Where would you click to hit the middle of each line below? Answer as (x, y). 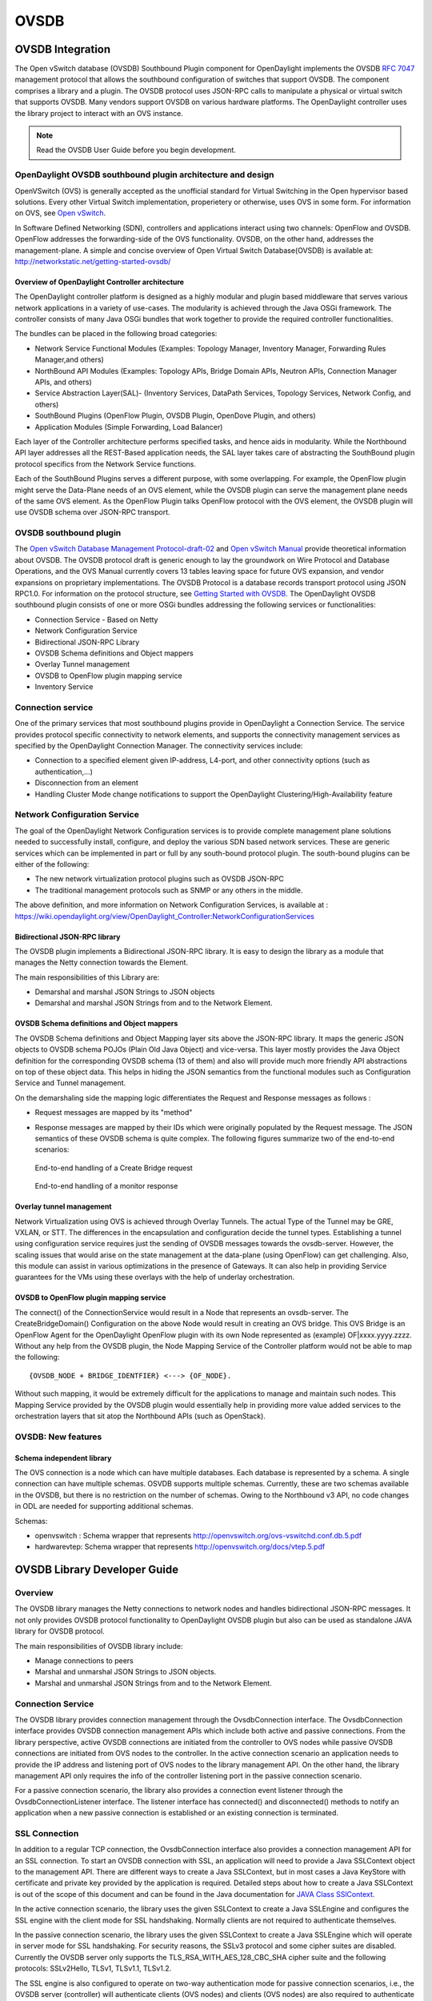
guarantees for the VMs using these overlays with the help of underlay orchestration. (155, 1277)
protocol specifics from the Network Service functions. (105, 463)
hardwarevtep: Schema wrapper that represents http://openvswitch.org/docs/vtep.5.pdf (180, 1547)
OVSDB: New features (58, 1437)
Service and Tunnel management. (70, 1083)
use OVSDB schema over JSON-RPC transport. (93, 512)
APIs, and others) (63, 382)
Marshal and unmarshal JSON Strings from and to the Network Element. (153, 1683)
